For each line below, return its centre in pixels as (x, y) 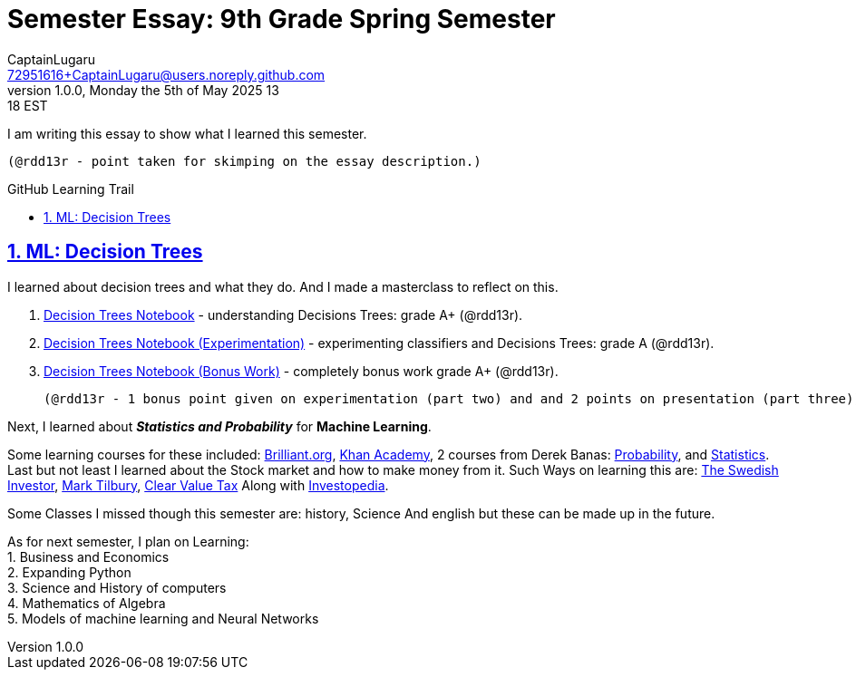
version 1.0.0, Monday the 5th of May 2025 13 (143, 90)
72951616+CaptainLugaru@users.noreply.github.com (166, 74)
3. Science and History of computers (117, 587)
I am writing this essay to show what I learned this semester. (187, 133)
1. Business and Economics (88, 556)
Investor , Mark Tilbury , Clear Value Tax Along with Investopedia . (198, 485)
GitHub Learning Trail (71, 189)
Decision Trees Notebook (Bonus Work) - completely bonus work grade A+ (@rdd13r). (301, 371)
